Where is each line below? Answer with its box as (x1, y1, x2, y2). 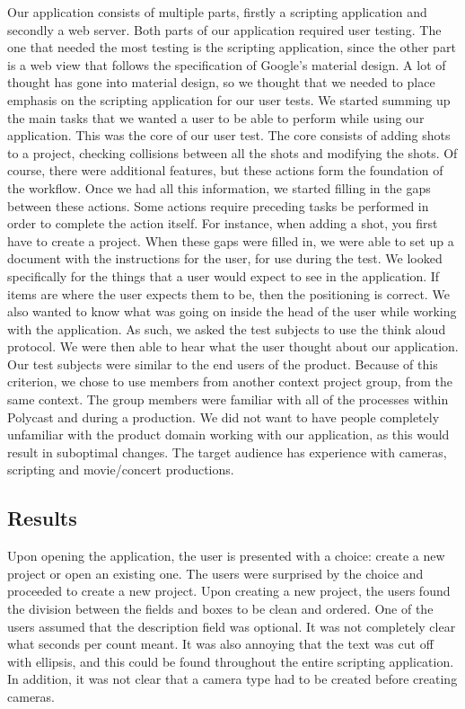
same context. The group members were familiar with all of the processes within (7, 390, 449, 409)
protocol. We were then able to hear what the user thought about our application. (7, 337, 459, 356)
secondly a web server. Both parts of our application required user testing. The (7, 20, 442, 39)
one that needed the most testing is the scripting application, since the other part (7, 38, 456, 57)
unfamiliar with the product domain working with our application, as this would (7, 425, 450, 444)
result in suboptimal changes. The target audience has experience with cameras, (7, 442, 447, 461)
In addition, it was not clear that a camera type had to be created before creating (7, 669, 458, 688)
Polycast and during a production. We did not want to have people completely (7, 407, 440, 426)
